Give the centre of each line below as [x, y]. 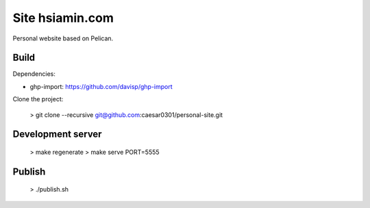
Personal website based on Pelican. [63, 38]
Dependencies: [34, 74]
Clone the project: [38, 99]
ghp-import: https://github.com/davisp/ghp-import [101, 86]
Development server [57, 134]
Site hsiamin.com [63, 18]
